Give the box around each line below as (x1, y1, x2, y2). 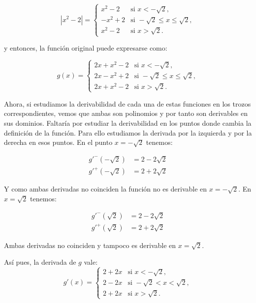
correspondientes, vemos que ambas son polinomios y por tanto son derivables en (4, 108, 248, 118)
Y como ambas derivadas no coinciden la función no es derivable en (4, 184, 207, 194)
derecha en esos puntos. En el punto (4, 137, 113, 147)
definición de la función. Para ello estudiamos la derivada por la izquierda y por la (4, 127, 252, 138)
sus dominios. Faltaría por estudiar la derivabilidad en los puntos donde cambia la (4, 118, 252, 128)
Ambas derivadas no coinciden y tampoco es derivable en (4, 240, 176, 250)
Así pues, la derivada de (4, 256, 76, 267)
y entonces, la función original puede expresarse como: (4, 43, 167, 53)
